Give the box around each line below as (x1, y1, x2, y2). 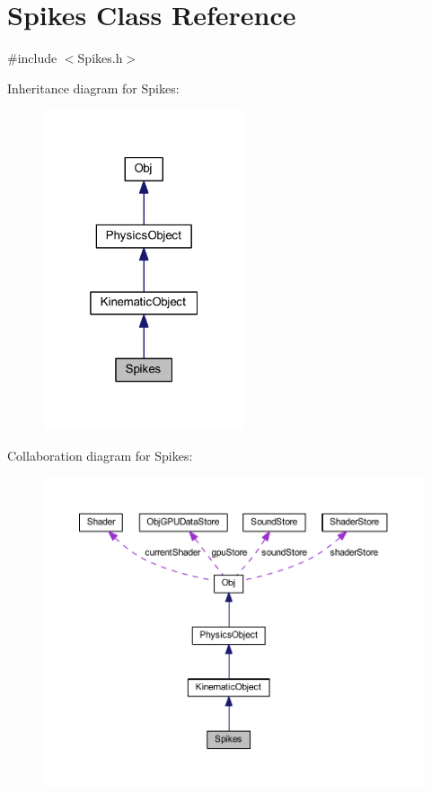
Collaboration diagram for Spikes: (7, 445, 193, 464)
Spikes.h (77, 48, 123, 67)
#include (7, 48, 57, 67)
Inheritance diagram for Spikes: (7, 78, 180, 97)
